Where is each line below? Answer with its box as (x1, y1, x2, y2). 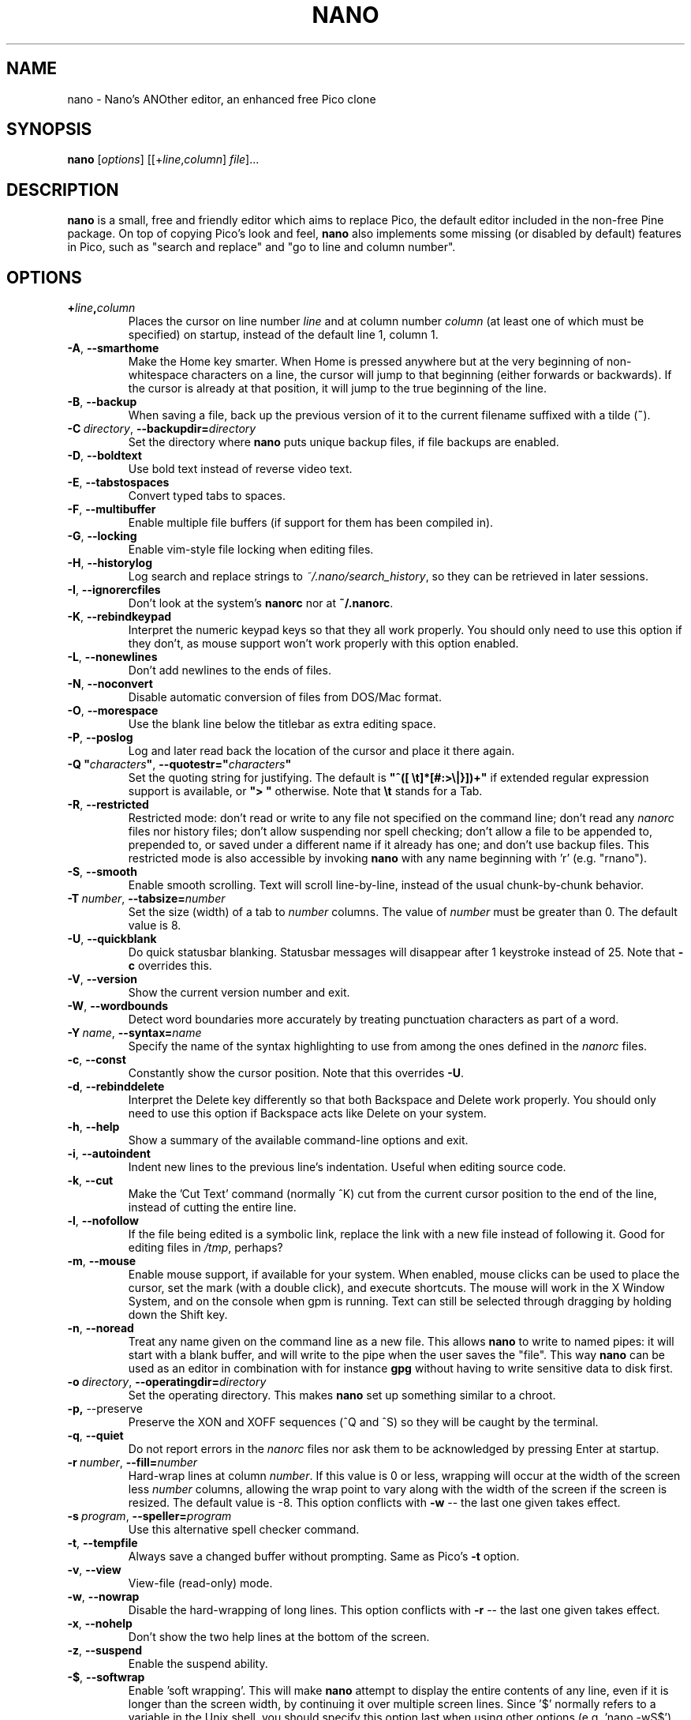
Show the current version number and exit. (128, 986, 350, 1000)
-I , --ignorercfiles (67, 583, 161, 597)
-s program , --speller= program (67, 1509, 232, 1523)
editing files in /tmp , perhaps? (128, 1241, 283, 1255)
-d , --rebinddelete (67, 1080, 165, 1094)
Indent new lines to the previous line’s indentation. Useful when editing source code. (128, 1160, 566, 1174)
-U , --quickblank (67, 932, 157, 946)
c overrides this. (128, 959, 212, 973)
